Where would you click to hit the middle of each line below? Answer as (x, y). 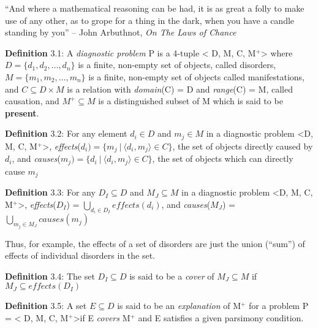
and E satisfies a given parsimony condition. (221, 318)
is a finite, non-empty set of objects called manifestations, (196, 76)
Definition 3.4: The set (50, 276)
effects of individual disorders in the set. (80, 255)
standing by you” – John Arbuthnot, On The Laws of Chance (121, 32)
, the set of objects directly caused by (243, 146)
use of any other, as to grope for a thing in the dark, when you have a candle (150, 20)
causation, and (32, 101)
